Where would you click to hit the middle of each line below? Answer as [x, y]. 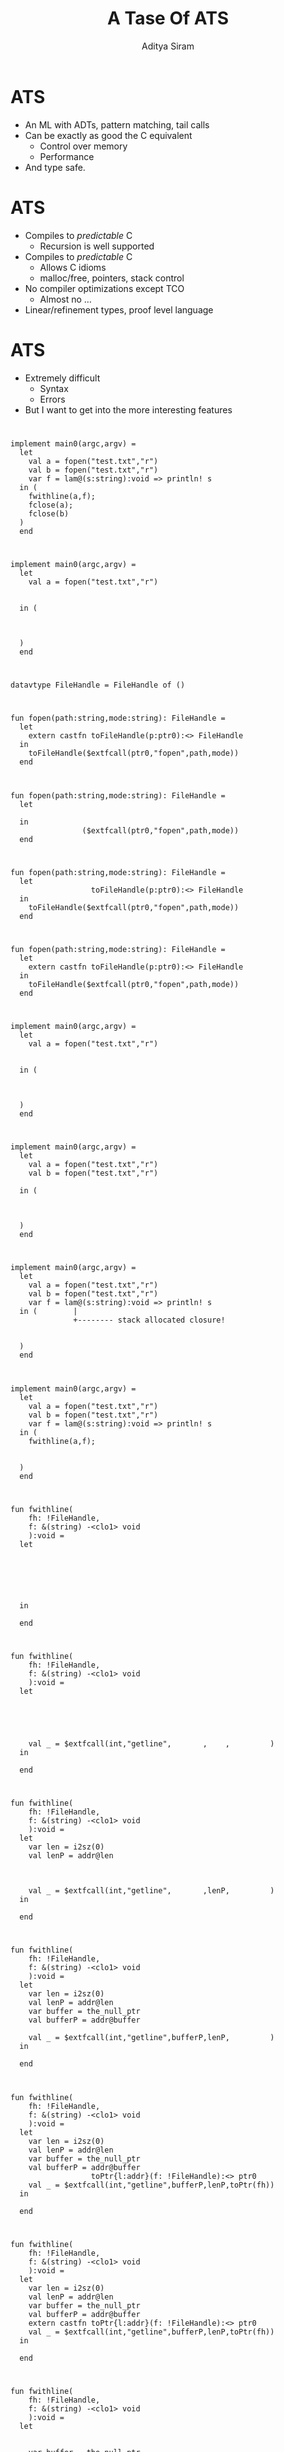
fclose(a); [51, 505]
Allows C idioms [73, 267]
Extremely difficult [62, 378]
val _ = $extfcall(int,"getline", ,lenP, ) [151, 1891]
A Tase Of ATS [168, 18]
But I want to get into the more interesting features [128, 409]
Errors [52, 399]
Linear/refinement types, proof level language [119, 309]
